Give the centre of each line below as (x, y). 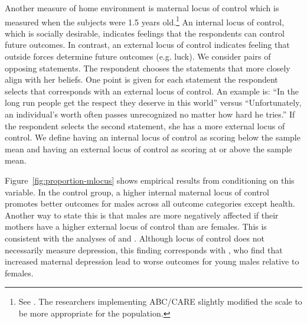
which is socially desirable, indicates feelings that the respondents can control (145, 33)
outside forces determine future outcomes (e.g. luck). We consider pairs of (138, 56)
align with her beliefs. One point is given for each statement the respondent (141, 79)
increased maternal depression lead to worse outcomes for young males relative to (152, 261)
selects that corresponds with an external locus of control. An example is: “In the (152, 91)
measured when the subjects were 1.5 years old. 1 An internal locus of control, (145, 21)
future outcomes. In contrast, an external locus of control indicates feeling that (147, 45)
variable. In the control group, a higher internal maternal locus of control (137, 192)
